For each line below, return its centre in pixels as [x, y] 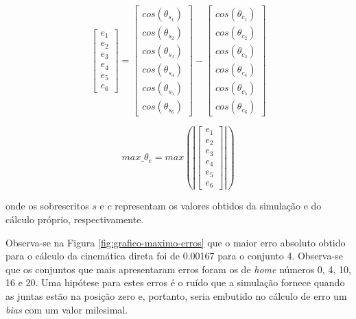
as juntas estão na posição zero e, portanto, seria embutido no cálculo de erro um [176, 295]
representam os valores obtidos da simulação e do [218, 206]
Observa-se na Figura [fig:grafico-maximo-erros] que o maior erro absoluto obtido [176, 242]
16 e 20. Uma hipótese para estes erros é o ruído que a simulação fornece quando [175, 282]
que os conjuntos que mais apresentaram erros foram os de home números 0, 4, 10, [178, 269]
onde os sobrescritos [47, 206]
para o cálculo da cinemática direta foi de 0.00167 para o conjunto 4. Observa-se [174, 256]
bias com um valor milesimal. [67, 309]
